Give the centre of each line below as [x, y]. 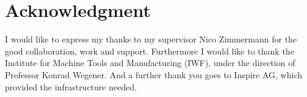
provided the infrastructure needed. [71, 86]
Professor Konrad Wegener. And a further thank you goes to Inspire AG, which [154, 74]
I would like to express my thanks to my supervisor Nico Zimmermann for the [151, 39]
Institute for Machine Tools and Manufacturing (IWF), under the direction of [150, 63]
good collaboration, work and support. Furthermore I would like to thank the [150, 51]
